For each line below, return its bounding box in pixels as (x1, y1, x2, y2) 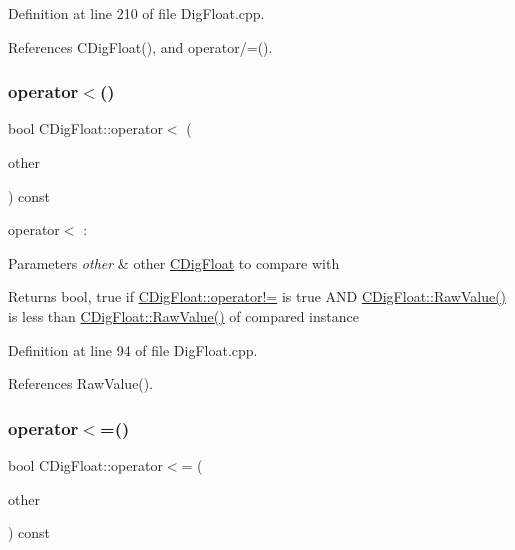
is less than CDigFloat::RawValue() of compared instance (8, 305, 359, 326)
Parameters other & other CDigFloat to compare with (8, 252, 340, 273)
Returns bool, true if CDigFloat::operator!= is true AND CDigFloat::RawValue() (8, 286, 507, 307)
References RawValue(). (8, 373, 154, 394)
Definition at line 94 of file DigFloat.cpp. (8, 339, 258, 360)
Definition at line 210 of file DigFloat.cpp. (8, 3, 265, 23)
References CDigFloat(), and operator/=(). (8, 36, 273, 57)
